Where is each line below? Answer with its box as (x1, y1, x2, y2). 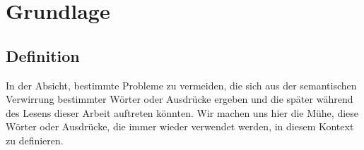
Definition (6, 44, 80, 66)
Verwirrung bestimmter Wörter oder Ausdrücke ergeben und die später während (6, 92, 353, 106)
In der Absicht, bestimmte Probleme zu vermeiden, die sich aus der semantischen (6, 77, 357, 92)
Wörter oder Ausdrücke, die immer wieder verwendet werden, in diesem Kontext (6, 119, 354, 134)
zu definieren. (6, 132, 64, 147)
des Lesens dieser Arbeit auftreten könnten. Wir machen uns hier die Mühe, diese (6, 105, 358, 120)
